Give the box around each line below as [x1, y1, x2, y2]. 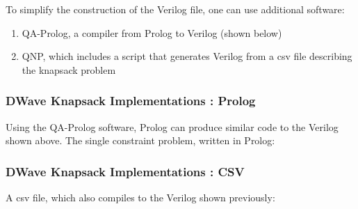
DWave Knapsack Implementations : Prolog [6, 92, 256, 109]
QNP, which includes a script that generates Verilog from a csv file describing [22, 49, 352, 63]
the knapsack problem [22, 62, 116, 77]
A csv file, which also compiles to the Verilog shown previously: [6, 190, 275, 204]
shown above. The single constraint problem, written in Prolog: [6, 133, 275, 148]
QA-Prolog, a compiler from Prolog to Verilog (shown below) [22, 25, 282, 40]
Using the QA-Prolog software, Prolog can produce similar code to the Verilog [6, 119, 339, 134]
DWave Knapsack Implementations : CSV [6, 162, 245, 180]
